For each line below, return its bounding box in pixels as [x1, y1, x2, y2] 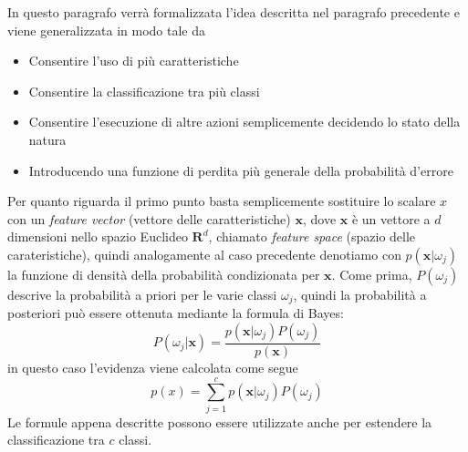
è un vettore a [351, 209, 431, 228]
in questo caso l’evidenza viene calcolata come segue [7, 358, 298, 377]
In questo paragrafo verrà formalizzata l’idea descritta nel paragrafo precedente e [7, 3, 460, 21]
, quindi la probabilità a [293, 284, 427, 303]
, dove [302, 209, 337, 228]
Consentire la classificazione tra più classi [28, 81, 260, 100]
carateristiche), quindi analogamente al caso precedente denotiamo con [7, 244, 401, 263]
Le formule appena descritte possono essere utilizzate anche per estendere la [7, 412, 432, 431]
